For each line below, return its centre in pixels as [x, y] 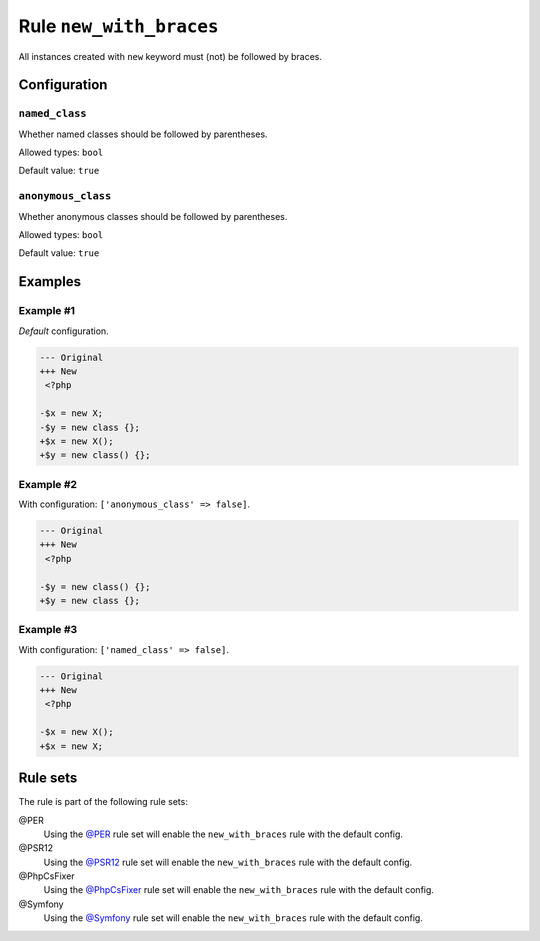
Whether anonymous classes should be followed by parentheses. [153, 216]
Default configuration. [63, 331]
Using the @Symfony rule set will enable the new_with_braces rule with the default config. [233, 918]
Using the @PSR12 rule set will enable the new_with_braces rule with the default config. [228, 862]
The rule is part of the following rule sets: [103, 802]
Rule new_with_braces [118, 26]
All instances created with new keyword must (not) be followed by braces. [170, 56]
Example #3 [48, 630]
